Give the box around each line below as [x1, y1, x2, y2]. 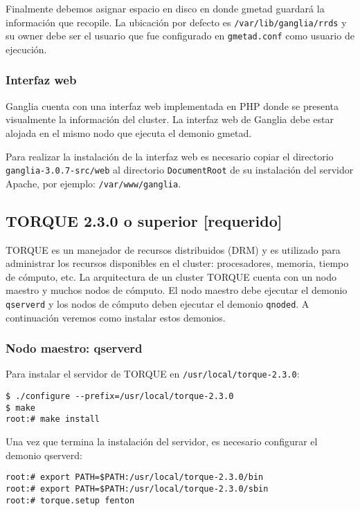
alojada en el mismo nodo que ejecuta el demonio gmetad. [6, 125, 252, 140]
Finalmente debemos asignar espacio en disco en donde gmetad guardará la [6, 1, 325, 15]
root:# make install [6, 414, 100, 425]
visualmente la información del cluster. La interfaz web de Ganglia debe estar [6, 112, 334, 127]
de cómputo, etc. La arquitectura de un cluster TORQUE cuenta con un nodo [6, 269, 336, 284]
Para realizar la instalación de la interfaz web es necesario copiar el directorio [6, 149, 334, 163]
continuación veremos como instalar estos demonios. [6, 310, 226, 324]
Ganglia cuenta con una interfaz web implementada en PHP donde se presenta [6, 98, 339, 113]
